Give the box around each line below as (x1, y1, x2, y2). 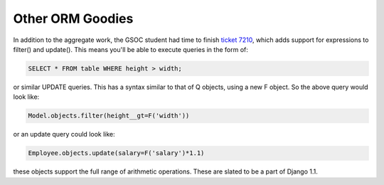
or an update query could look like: (13, 130, 115, 139)
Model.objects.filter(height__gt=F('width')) (28, 112, 190, 120)
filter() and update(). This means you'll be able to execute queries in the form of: (13, 45, 249, 53)
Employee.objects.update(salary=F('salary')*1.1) (28, 149, 205, 157)
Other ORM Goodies (13, 11, 134, 26)
